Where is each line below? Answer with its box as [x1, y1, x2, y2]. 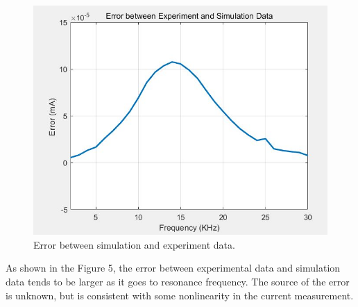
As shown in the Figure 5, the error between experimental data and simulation [6, 260, 341, 275]
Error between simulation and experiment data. [33, 237, 235, 251]
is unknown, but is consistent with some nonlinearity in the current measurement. [6, 288, 354, 302]
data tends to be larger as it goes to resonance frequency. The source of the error [6, 274, 350, 288]
